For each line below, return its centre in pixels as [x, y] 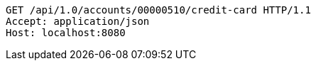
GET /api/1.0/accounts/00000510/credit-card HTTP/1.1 [158, 10]
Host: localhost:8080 [66, 33]
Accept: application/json [78, 21]
